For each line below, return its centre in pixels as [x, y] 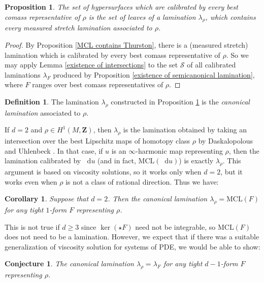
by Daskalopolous [225, 141]
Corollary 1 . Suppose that [47, 199]
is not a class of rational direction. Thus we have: [142, 181]
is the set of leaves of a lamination [142, 16]
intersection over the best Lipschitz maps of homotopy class [97, 141]
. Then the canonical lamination [158, 199]
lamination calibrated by [43, 161]
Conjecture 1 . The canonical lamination [69, 263]
